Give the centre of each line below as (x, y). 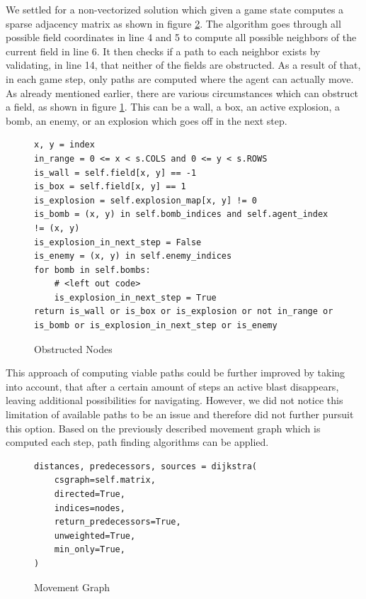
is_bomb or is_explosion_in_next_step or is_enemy (156, 326)
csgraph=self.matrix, (105, 480)
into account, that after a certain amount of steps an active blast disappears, (172, 386)
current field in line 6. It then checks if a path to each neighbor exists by (163, 51)
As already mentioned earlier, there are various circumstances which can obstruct (182, 93)
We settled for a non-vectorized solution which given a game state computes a (175, 9)
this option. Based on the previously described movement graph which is (163, 428)
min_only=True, (90, 550)
